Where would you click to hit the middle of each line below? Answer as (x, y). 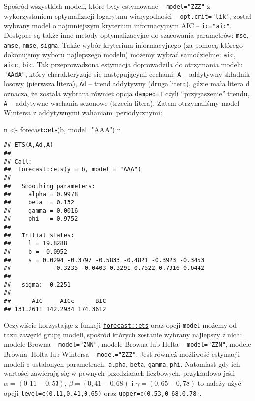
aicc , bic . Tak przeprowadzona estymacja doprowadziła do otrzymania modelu (124, 64)
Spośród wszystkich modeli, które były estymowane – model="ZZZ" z (107, 6)
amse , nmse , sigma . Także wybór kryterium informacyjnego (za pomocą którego (124, 45)
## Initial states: (39, 235)
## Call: (18, 161)
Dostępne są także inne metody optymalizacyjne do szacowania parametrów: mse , (126, 35)
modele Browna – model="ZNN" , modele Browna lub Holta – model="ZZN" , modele (127, 344)
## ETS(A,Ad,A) (29, 145)
